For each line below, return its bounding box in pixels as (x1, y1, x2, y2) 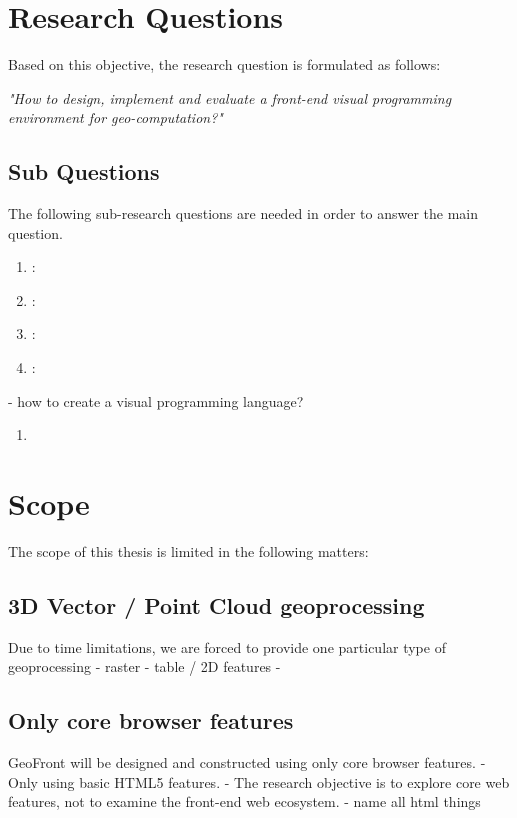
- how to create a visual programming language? (8, 390, 304, 411)
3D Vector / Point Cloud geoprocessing (8, 589, 425, 620)
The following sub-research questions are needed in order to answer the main (8, 203, 478, 224)
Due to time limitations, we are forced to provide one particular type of (8, 636, 446, 657)
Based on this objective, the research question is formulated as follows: (8, 54, 441, 75)
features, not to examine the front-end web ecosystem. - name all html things (8, 791, 481, 812)
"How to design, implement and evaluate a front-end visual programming (8, 87, 452, 108)
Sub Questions (8, 156, 160, 187)
